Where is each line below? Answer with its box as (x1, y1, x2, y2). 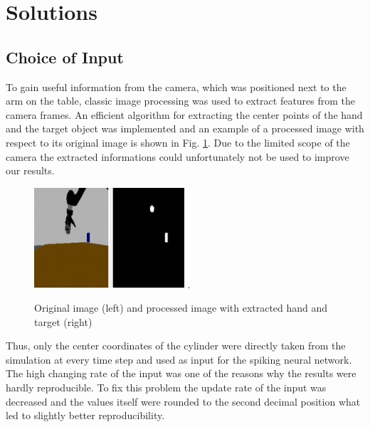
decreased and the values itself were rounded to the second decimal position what (6, 394, 361, 408)
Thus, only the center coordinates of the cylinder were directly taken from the (6, 338, 346, 353)
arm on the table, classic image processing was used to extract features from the (6, 93, 356, 108)
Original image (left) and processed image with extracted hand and (34, 300, 328, 315)
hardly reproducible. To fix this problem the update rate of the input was (6, 380, 327, 395)
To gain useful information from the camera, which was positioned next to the (6, 79, 347, 94)
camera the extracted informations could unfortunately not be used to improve (6, 149, 349, 164)
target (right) (34, 314, 92, 329)
